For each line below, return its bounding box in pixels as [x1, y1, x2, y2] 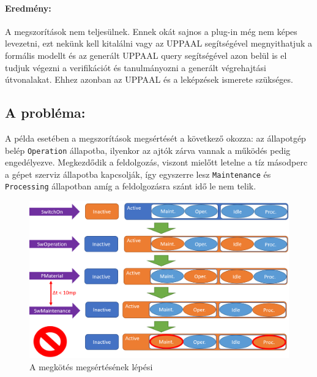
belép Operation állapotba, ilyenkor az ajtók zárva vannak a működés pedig [5, 143, 291, 156]
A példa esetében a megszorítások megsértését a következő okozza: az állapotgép [5, 131, 306, 144]
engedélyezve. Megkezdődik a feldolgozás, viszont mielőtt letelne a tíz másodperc [5, 156, 308, 169]
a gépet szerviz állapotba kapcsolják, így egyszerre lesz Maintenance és [5, 167, 271, 180]
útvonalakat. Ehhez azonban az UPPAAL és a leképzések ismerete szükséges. [5, 73, 293, 86]
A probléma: [5, 103, 86, 122]
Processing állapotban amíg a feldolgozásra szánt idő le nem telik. [5, 180, 256, 192]
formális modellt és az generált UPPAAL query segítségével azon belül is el [5, 48, 287, 61]
